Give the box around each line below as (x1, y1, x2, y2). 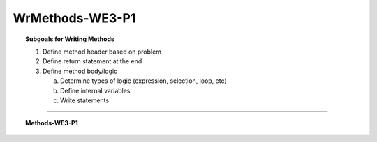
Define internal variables (60, 86, 131, 95)
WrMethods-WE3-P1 (13, 10, 136, 26)
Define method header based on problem (43, 47, 162, 56)
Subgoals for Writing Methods (25, 35, 115, 43)
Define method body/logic (43, 67, 118, 75)
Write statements (60, 96, 110, 104)
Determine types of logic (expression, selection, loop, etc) (60, 77, 227, 85)
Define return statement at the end (43, 57, 142, 65)
